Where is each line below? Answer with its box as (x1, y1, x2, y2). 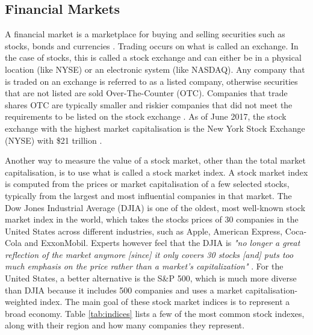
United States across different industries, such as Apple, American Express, (5, 224, 283, 237)
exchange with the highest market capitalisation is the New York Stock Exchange (5, 121, 305, 134)
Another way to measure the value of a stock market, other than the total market (5, 154, 306, 167)
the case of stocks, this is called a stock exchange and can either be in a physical (5, 51, 302, 64)
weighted (5, 295, 37, 308)
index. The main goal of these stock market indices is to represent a (40, 295, 290, 308)
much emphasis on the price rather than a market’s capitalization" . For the (5, 260, 284, 272)
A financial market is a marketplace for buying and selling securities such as (5, 28, 285, 40)
